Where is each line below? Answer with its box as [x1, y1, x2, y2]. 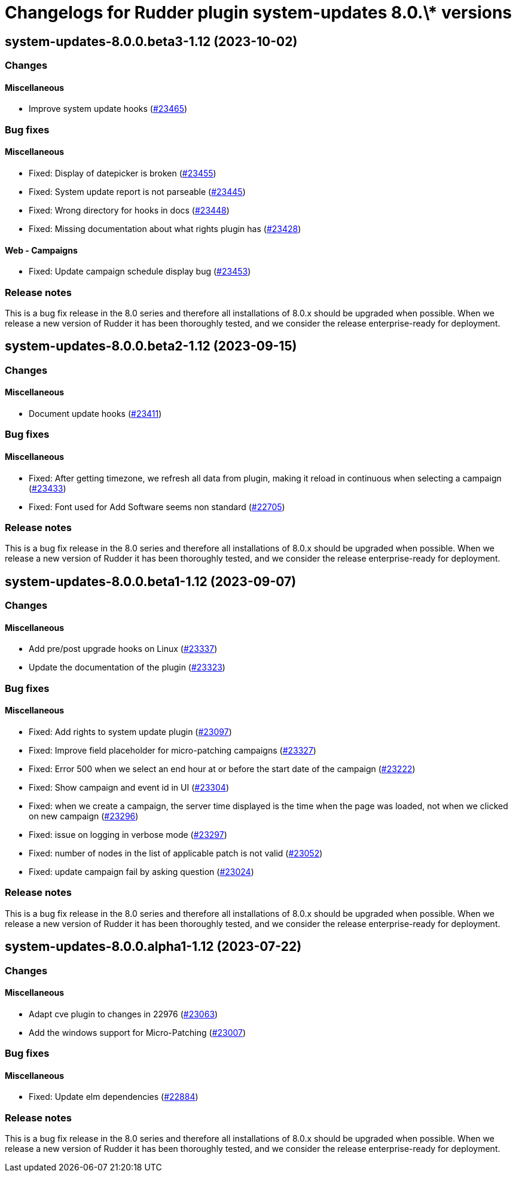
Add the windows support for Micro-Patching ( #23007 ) [29, 1027, 246, 1038]
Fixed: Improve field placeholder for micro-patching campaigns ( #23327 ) [29, 745, 316, 756]
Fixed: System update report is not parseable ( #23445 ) [29, 186, 246, 197]
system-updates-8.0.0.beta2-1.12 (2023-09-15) [5, 339, 297, 354]
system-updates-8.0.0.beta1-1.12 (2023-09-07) [5, 574, 297, 589]
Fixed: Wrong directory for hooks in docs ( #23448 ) [29, 205, 230, 215]
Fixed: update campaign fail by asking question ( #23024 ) [29, 867, 254, 877]
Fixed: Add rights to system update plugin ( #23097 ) [29, 727, 232, 737]
